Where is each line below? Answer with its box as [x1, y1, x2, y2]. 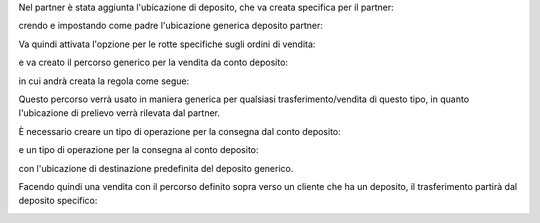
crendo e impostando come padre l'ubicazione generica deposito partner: [18, 20, 324, 32]
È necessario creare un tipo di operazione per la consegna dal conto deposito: [18, 125, 342, 137]
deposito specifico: [18, 195, 98, 207]
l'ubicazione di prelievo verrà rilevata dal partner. [18, 107, 220, 119]
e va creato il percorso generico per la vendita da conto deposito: [18, 56, 289, 69]
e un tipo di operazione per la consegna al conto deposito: [18, 144, 259, 156]
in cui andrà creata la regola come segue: [18, 75, 190, 87]
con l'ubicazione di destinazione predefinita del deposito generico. [18, 162, 294, 174]
